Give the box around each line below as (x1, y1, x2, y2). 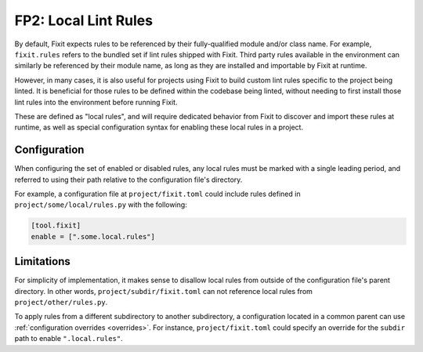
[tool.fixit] (31, 221, 81, 230)
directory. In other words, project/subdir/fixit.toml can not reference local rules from (14, 286, 313, 296)
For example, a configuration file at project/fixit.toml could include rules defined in (14, 189, 301, 198)
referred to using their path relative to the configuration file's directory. (14, 175, 243, 184)
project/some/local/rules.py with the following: (14, 200, 187, 209)
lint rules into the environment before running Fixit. (14, 97, 178, 107)
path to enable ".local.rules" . (14, 334, 123, 343)
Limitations (14, 255, 70, 268)
